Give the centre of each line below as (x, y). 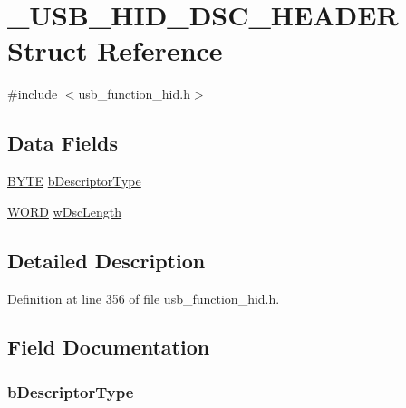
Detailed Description (106, 260)
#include (33, 94)
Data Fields (63, 143)
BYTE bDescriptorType (74, 181)
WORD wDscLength (65, 211)
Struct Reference (115, 50)
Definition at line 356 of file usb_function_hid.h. (144, 298)
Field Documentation (109, 347)
